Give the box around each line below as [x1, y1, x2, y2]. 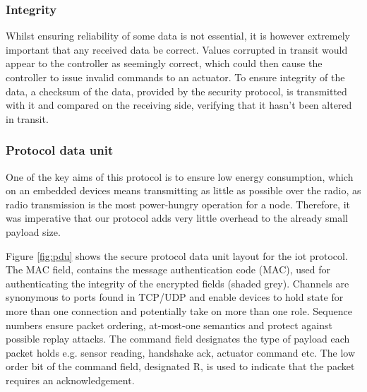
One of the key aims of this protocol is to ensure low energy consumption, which [6, 169, 354, 184]
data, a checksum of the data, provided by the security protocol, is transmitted [6, 83, 347, 98]
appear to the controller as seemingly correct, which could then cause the [6, 56, 323, 71]
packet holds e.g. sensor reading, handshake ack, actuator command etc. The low [6, 345, 356, 360]
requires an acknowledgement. [6, 372, 135, 387]
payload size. [6, 224, 61, 239]
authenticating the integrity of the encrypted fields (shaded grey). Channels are [6, 275, 349, 290]
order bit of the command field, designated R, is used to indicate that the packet [6, 359, 355, 374]
